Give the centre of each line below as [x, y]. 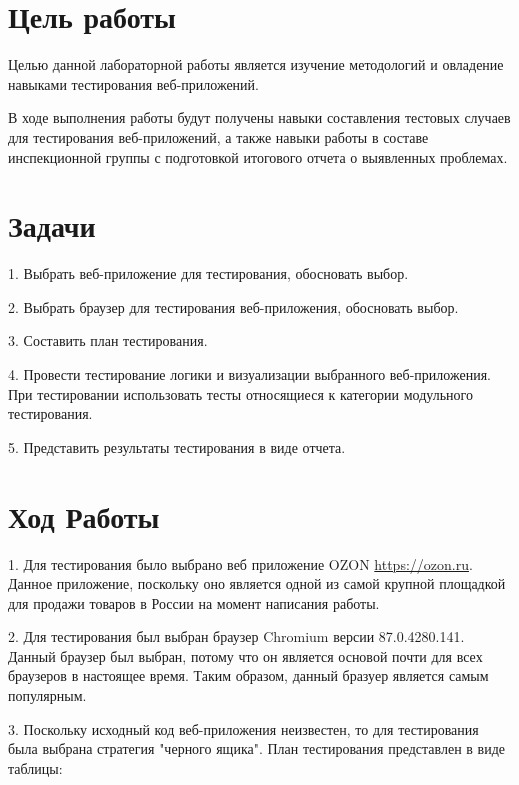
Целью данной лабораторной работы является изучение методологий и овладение [256, 64]
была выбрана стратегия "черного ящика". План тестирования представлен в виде [257, 748]
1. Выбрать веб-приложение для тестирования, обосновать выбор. [208, 273]
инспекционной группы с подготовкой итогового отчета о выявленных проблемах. [258, 156]
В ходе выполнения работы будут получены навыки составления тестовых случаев [259, 117]
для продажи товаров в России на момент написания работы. [194, 602]
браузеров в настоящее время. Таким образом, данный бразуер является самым [248, 675]
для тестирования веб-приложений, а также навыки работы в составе [218, 136]
